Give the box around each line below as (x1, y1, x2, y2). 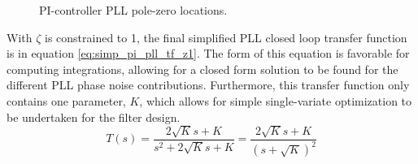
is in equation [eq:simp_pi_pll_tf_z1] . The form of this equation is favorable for (7, 45, 410, 62)
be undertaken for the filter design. (7, 108, 181, 125)
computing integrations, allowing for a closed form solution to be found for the (7, 60, 398, 77)
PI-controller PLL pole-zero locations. (39, 2, 228, 18)
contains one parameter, (7, 92, 126, 109)
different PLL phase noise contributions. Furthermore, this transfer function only (7, 76, 410, 93)
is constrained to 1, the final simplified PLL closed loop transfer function (44, 28, 407, 45)
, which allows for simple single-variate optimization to (139, 92, 412, 109)
